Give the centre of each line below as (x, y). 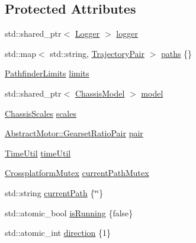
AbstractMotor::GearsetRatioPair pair (74, 133)
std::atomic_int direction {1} (58, 233)
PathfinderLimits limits (47, 73)
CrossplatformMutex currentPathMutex (77, 173)
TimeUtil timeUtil (38, 153)
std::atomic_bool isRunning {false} (69, 212)
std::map (20, 53)
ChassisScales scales (41, 113)
